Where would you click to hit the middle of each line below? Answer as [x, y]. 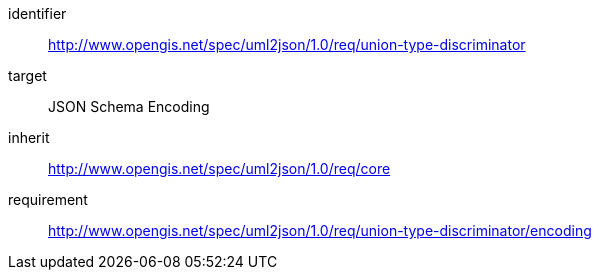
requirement [48, 199]
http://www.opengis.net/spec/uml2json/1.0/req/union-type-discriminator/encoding [320, 230]
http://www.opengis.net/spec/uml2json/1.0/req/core [219, 168]
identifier [37, 13]
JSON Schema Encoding [129, 106]
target [27, 75]
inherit [29, 137]
